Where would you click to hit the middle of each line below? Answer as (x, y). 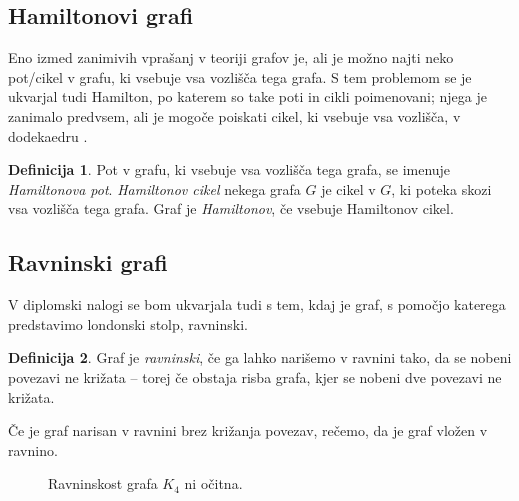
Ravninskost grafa (103, 483)
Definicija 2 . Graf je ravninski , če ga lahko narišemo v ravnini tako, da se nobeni (260, 357)
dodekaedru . (48, 135)
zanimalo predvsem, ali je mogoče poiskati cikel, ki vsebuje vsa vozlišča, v (234, 115)
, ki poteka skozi (441, 188)
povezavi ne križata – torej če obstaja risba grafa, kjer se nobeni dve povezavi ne (255, 376)
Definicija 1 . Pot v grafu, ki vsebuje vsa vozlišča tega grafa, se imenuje (229, 169)
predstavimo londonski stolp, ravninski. (128, 323)
